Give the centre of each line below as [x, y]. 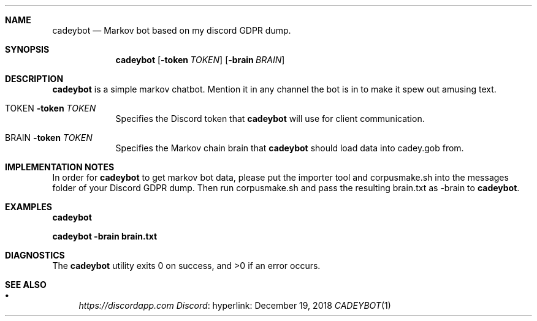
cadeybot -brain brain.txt [105, 236]
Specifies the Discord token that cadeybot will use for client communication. [270, 119]
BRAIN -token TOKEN [49, 138]
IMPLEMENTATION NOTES [60, 167]
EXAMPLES [29, 207]
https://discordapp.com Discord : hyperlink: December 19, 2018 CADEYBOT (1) [235, 305]
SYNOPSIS [27, 49]
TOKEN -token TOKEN [51, 108]
